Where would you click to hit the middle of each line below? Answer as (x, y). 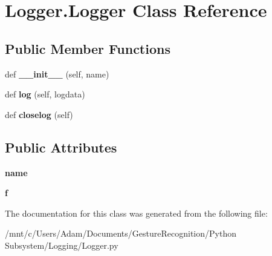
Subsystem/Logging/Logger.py (62, 245)
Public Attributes (61, 147)
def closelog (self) (39, 114)
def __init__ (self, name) (57, 74)
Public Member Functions (88, 48)
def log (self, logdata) (45, 94)
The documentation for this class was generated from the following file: (136, 213)
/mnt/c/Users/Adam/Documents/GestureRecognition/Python (121, 233)
